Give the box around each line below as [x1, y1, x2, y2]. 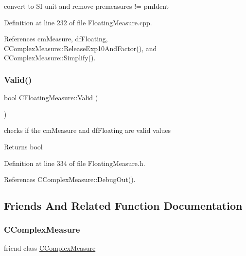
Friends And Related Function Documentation [4, 198, 243, 213]
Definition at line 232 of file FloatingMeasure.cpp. [4, 17, 152, 27]
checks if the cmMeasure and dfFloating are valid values [4, 125, 171, 135]
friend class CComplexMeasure [4, 242, 96, 253]
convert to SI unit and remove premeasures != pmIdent [4, 1, 169, 11]
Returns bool [4, 141, 43, 151]
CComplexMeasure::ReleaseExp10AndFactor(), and [4, 43, 157, 53]
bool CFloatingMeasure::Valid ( [4, 92, 98, 103]
